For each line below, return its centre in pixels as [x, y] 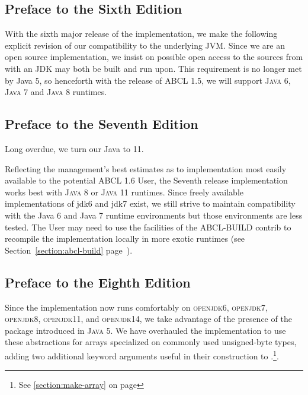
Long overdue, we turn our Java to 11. [74, 148]
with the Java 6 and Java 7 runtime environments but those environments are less [154, 215]
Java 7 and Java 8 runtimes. [56, 92]
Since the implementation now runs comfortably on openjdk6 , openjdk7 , [136, 307]
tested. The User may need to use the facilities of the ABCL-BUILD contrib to [148, 227]
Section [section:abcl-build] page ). [69, 250]
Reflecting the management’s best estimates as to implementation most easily [146, 168]
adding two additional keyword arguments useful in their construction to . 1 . [142, 355]
